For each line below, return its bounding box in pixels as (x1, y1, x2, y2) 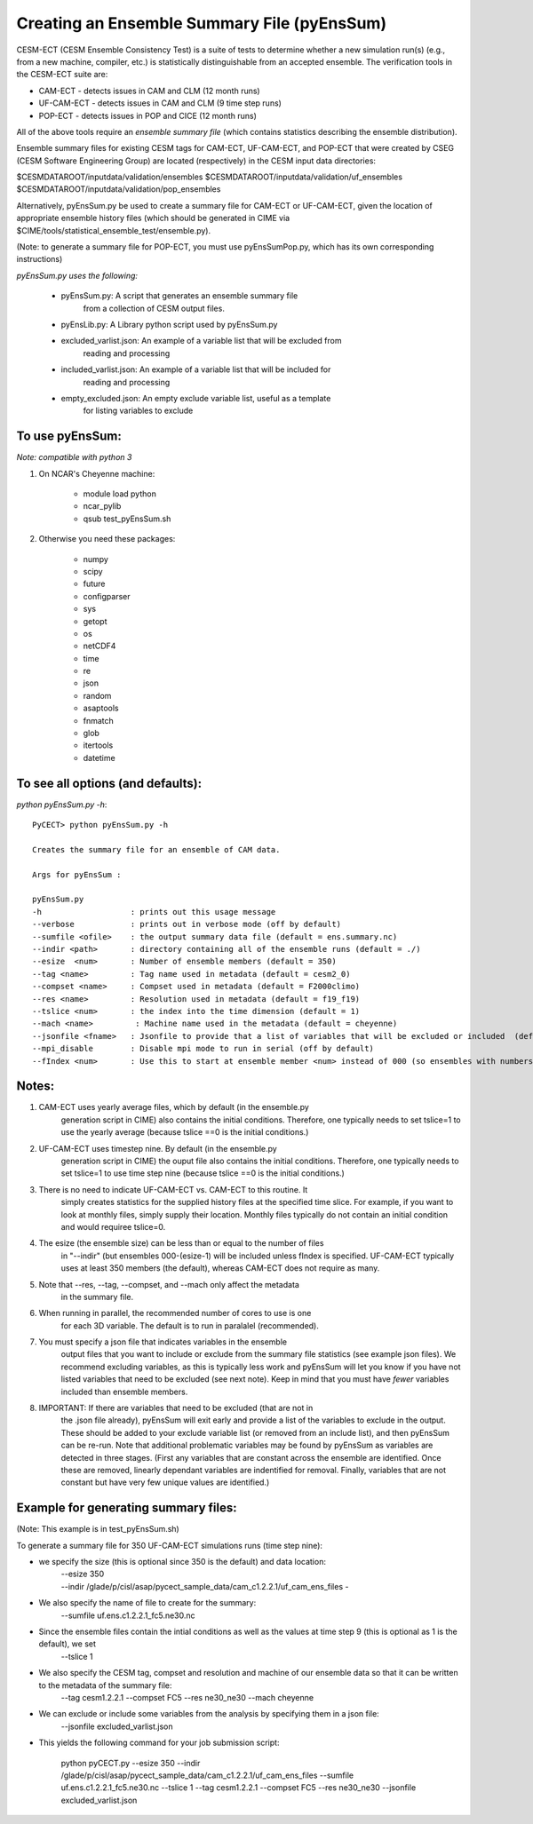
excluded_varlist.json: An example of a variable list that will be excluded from (60, 336, 342, 346)
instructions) (16, 254, 63, 265)
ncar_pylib (83, 501, 122, 512)
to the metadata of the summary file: (38, 1679, 172, 1691)
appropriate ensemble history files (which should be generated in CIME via (16, 213, 290, 224)
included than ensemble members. (60, 1386, 188, 1397)
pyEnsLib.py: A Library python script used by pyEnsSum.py (60, 319, 278, 329)
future (83, 578, 106, 590)
